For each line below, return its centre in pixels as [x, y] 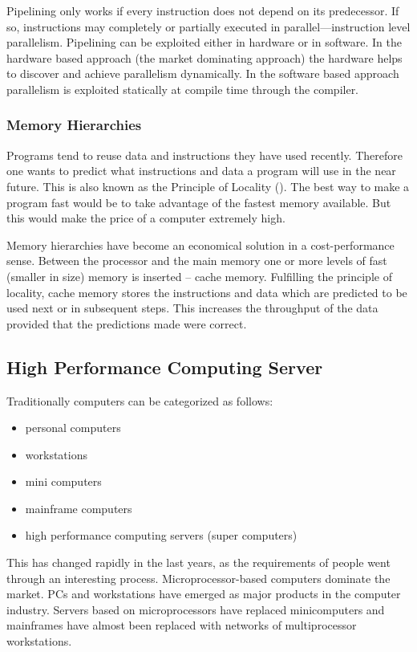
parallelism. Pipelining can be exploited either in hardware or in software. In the [204, 42]
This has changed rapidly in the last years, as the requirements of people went [198, 562]
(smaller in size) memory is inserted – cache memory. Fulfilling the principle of [199, 276]
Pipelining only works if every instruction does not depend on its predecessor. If [203, 10]
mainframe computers [79, 508]
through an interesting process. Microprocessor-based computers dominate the [198, 578]
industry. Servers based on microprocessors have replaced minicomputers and [196, 609]
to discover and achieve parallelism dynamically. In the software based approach [203, 73]
